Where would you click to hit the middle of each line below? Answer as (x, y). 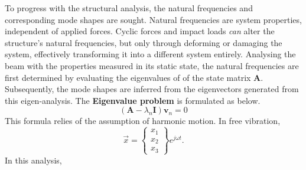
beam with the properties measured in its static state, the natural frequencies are (152, 65)
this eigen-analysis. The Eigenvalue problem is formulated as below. (133, 100)
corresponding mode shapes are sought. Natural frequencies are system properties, (153, 19)
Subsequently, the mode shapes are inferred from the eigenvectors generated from (152, 89)
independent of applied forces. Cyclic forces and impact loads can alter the (140, 31)
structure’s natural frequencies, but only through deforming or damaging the (144, 42)
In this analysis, (33, 160)
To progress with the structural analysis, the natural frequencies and (129, 8)
